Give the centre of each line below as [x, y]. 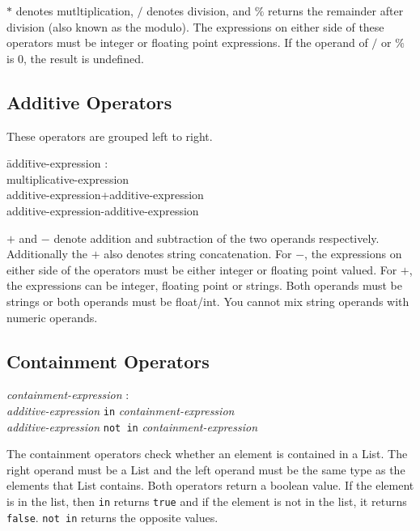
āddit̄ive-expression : [57, 163]
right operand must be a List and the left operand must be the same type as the [206, 469]
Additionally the [47, 254]
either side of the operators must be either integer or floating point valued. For [202, 269]
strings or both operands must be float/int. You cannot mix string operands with [208, 301]
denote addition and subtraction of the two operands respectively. [216, 238]
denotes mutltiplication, [74, 11]
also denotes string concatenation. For [198, 254]
